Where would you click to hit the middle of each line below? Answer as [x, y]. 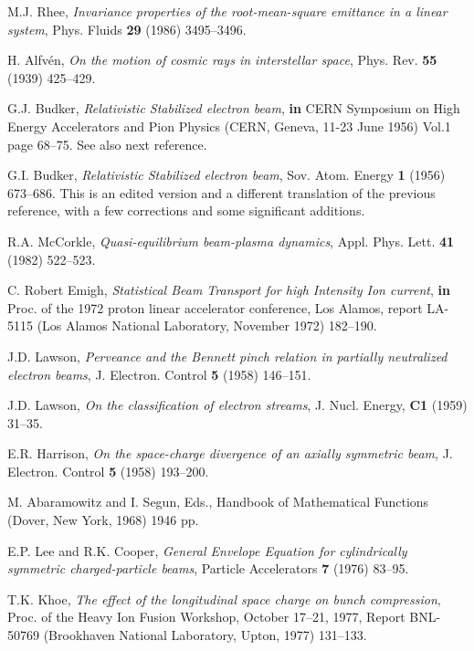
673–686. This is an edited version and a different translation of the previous [221, 192]
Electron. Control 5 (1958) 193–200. [108, 471]
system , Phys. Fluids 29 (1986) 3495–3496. [127, 29]
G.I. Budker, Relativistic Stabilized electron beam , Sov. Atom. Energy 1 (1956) [226, 175]
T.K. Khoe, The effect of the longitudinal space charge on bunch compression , [224, 598]
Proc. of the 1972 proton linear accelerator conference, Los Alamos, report [215, 307]
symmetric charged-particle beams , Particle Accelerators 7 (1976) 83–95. [208, 568]
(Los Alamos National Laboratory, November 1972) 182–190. [207, 325]
